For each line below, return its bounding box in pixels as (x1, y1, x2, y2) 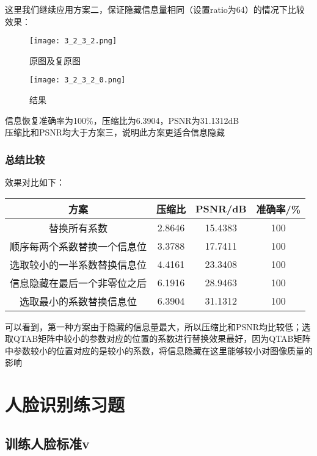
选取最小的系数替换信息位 (20, 294, 137, 308)
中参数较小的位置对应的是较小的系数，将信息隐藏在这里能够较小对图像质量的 (5, 344, 313, 356)
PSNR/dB (195, 201, 247, 216)
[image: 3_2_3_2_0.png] (29, 76, 126, 85)
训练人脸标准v (5, 433, 90, 452)
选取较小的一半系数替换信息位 (10, 257, 147, 272)
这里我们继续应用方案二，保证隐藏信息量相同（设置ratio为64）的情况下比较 (5, 3, 305, 15)
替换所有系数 (49, 220, 108, 235)
